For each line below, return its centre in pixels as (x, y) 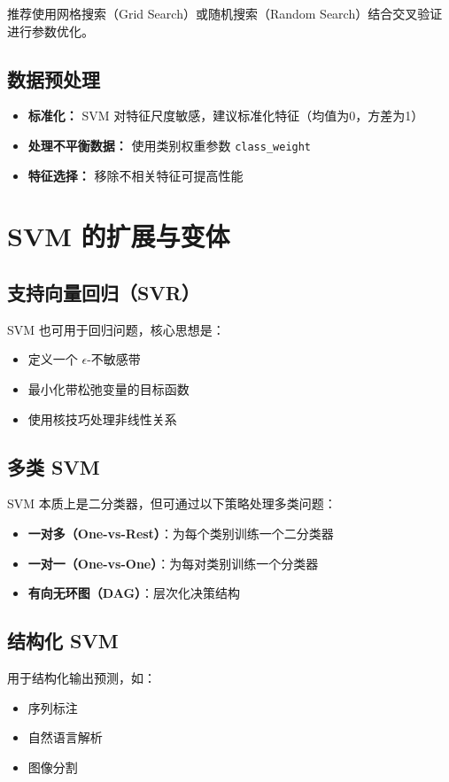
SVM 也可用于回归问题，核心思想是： (116, 329)
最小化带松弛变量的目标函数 (108, 389)
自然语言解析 (65, 737)
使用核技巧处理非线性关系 (102, 418)
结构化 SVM (63, 641)
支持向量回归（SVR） (104, 292)
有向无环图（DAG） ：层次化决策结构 (134, 593)
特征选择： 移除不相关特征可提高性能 (135, 175)
